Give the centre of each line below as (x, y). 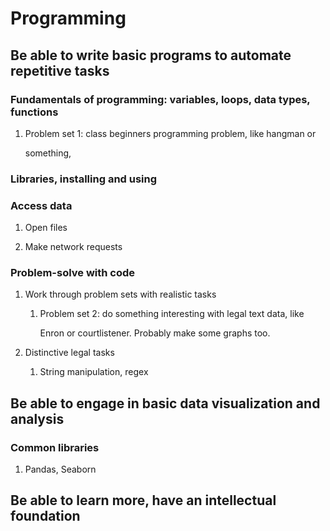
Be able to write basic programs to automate (151, 55)
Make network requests (73, 247)
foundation (45, 516)
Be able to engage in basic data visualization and (165, 403)
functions (34, 112)
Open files (46, 228)
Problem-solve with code (73, 273)
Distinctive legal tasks (69, 353)
